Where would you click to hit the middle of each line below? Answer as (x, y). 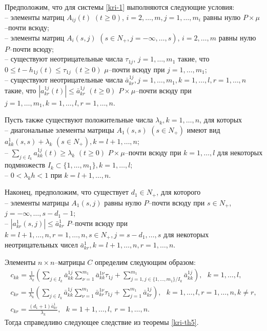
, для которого (179, 192)
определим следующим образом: (145, 262)
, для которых (221, 120)
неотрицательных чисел (42, 245)
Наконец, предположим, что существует (67, 192)
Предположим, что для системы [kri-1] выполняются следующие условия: (120, 7)
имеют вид (203, 129)
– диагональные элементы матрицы (59, 129)
